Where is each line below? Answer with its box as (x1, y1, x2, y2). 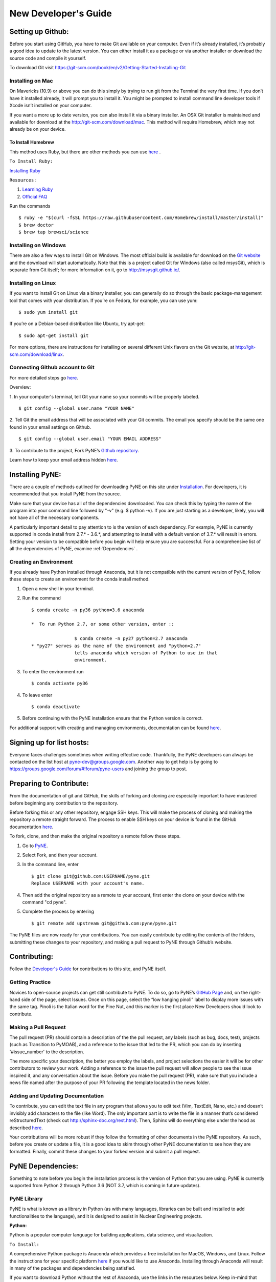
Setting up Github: (9, 27, 69, 36)
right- (248, 989, 261, 995)
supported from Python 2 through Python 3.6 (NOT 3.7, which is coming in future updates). (9, 1183, 201, 1189)
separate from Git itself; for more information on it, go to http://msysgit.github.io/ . (9, 267, 181, 273)
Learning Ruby (22, 186, 53, 192)
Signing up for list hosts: (9, 738, 89, 747)
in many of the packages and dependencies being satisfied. (9, 1265, 135, 1271)
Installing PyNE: (9, 470, 61, 479)
